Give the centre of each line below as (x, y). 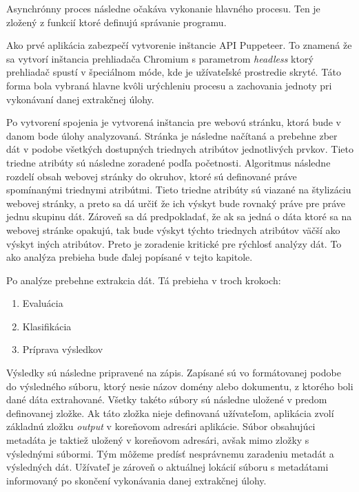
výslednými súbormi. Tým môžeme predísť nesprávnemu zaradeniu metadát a (170, 453)
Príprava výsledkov (63, 349)
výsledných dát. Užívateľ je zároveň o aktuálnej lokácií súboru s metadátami (167, 467)
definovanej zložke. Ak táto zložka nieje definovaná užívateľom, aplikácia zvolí (170, 413)
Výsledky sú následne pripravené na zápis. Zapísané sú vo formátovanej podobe (174, 373)
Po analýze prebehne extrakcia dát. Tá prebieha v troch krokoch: (144, 280)
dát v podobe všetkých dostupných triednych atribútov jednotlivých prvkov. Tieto (180, 149)
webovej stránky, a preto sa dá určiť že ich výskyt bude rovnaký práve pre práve (176, 203)
